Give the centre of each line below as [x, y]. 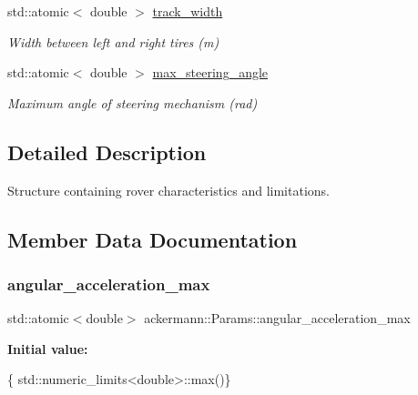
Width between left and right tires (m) [113, 41]
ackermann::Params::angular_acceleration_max [277, 318]
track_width [188, 11]
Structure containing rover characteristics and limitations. [168, 190]
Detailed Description [107, 152]
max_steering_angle [210, 72]
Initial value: [48, 348]
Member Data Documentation [153, 239]
